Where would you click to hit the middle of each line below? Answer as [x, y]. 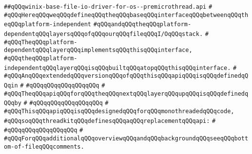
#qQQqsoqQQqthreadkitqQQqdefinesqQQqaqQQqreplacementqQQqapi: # [110, 121]
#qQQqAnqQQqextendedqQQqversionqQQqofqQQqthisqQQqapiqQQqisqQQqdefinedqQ [126, 76]
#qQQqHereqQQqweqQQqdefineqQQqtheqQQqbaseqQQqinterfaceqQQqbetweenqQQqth [126, 15]
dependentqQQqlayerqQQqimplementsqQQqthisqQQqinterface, [98, 50]
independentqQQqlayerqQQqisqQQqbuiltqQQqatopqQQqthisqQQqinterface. [117, 68]
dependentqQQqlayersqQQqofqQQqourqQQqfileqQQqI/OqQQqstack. [104, 34]
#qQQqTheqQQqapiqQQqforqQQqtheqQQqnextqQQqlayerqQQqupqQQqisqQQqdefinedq [126, 94]
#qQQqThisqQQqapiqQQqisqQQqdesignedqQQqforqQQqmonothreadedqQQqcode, [119, 111]
